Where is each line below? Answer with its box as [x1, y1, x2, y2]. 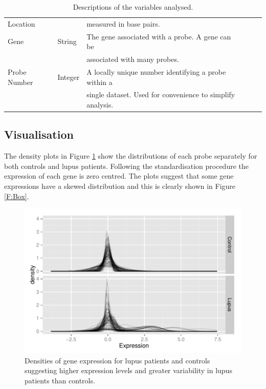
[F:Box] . [4, 190, 29, 201]
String [57, 36, 77, 47]
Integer [57, 71, 80, 82]
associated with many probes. [86, 54, 179, 64]
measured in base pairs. [86, 18, 160, 29]
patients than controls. [25, 375, 95, 385]
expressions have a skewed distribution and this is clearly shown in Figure [4, 181, 236, 191]
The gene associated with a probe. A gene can [86, 31, 231, 41]
